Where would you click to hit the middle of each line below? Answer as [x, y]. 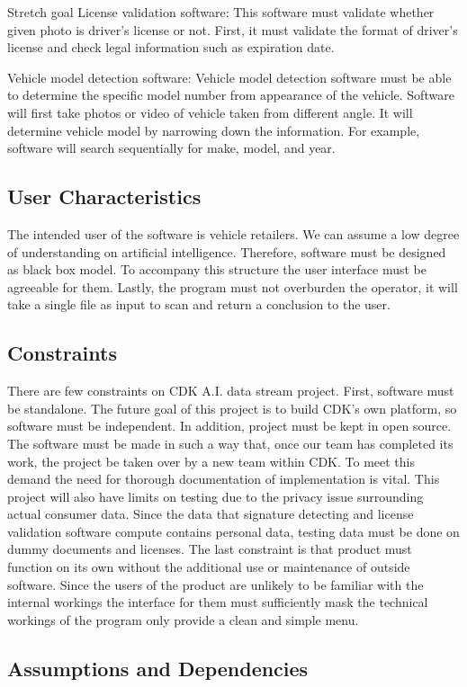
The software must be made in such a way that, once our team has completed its [230, 443]
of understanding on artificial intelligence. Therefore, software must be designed [227, 251]
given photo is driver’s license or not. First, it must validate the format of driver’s [233, 29]
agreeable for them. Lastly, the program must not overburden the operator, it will [233, 286]
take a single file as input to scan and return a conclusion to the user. [199, 304]
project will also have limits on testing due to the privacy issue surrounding [216, 496]
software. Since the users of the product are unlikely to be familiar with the [216, 584]
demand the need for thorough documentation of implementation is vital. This [224, 479]
